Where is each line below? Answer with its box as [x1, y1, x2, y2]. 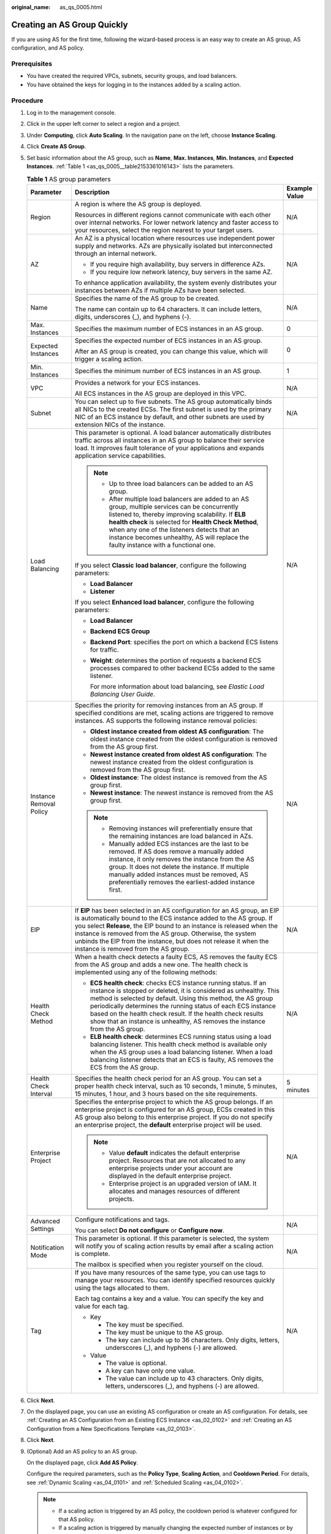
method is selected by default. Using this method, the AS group [89, 994, 273, 1003]
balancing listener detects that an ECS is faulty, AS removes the [89, 1055, 274, 1064]
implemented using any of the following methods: [74, 968, 218, 976]
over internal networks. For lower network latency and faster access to [74, 218, 279, 226]
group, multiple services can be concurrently [108, 502, 239, 511]
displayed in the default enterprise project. [108, 1171, 232, 1180]
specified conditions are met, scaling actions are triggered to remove [74, 709, 274, 717]
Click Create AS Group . [26, 143, 86, 150]
